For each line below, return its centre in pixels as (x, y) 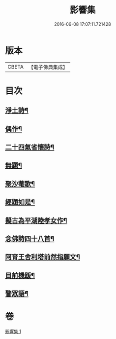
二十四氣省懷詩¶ (30, 147)
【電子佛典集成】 (48, 67)
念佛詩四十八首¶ (30, 239)
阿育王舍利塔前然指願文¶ (43, 257)
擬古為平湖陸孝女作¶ (36, 220)
